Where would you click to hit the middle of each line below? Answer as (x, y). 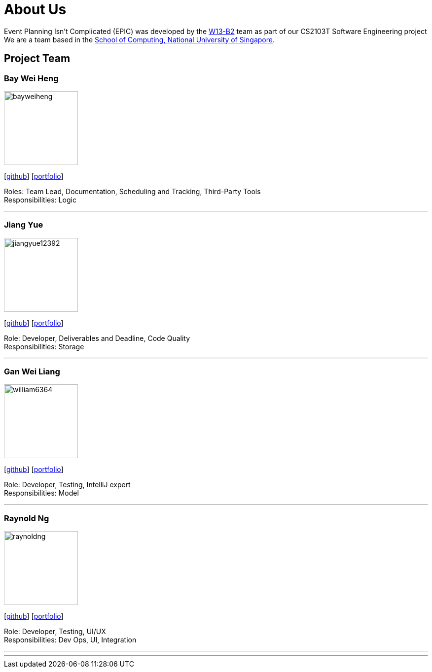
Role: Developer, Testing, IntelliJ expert (67, 485)
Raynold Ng (27, 518)
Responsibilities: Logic (40, 200)
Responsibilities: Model (41, 493)
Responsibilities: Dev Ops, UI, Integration (70, 640)
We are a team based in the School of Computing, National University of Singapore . (140, 39)
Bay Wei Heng (31, 78)
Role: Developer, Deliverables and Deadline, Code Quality (97, 338)
